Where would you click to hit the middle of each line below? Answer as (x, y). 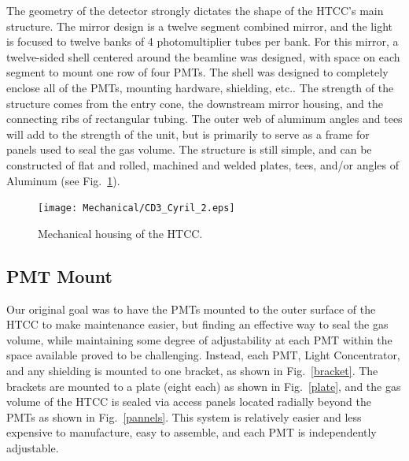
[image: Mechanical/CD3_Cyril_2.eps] (136, 208)
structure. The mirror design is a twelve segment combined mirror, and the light (199, 26)
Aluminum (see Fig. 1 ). (63, 180)
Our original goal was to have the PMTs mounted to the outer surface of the (191, 309)
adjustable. (33, 447)
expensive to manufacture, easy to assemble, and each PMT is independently (192, 432)
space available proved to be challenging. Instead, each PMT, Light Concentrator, (203, 355)
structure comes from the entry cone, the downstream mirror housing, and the (195, 103)
